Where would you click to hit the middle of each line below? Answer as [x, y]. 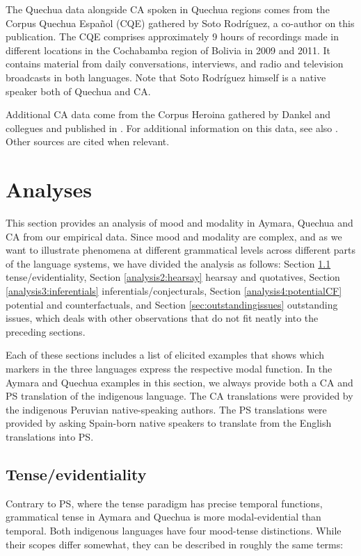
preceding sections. [46, 331]
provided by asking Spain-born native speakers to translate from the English [169, 423]
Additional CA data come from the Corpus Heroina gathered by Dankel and [168, 114]
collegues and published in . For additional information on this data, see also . [172, 128]
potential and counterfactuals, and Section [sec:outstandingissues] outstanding [172, 304]
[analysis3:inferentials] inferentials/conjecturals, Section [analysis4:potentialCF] [174, 291]
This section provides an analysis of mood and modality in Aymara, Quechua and [179, 223]
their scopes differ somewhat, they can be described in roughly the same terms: [175, 544]
